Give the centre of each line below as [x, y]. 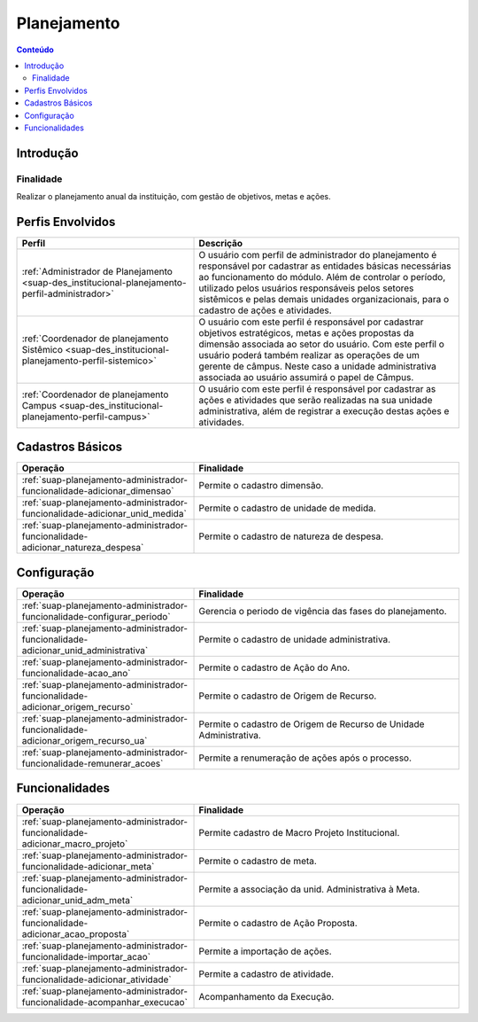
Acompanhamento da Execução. [266, 996]
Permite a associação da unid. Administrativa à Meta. [309, 889]
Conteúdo [35, 50]
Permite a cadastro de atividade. [266, 973]
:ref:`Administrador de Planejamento [97, 271]
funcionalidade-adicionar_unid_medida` [104, 514]
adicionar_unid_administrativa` [85, 650]
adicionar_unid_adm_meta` [77, 900]
